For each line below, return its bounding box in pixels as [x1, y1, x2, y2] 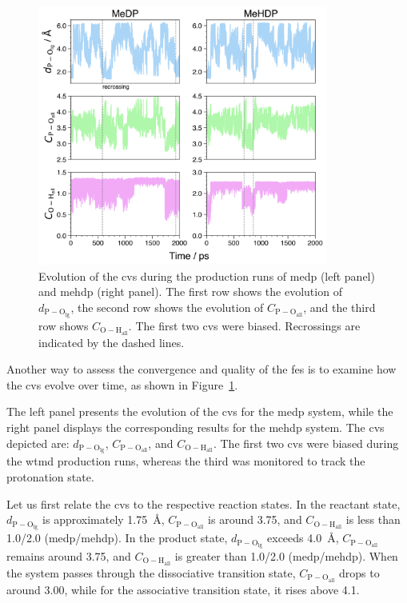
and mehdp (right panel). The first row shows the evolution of [38, 283, 342, 300]
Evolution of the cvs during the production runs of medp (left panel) [38, 267, 375, 284]
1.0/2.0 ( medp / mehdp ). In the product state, [6, 529, 228, 546]
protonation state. [6, 469, 94, 485]
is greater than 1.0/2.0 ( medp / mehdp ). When [174, 547, 398, 564]
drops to [339, 564, 380, 581]
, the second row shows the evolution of [70, 298, 264, 315]
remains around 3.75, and [6, 547, 131, 564]
